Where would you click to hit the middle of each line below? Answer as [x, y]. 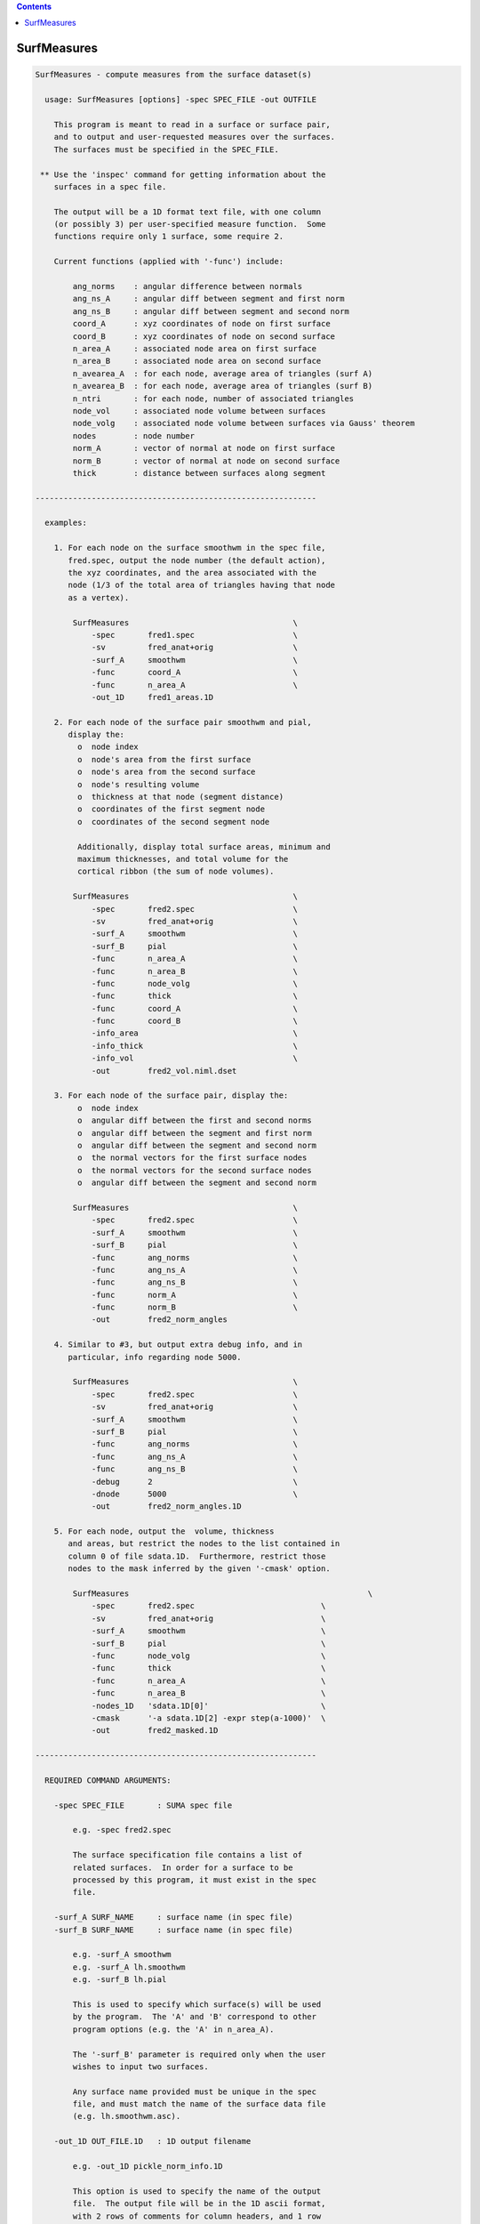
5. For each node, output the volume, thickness [164, 1531]
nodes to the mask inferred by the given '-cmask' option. [199, 1569]
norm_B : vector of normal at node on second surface [206, 461]
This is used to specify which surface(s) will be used [197, 2004]
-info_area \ [194, 1033]
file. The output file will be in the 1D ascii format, [199, 2204]
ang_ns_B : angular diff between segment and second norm [211, 311]
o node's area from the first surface [164, 759]
